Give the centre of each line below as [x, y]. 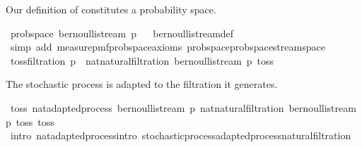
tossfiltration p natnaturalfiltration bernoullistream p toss [142, 60]
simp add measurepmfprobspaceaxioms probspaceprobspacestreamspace [168, 47]
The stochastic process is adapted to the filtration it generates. [142, 84]
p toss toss [30, 121]
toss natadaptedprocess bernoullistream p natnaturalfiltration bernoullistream [183, 107]
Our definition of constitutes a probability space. [111, 9]
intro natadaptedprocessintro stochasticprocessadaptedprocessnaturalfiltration [181, 135]
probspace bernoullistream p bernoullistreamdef [122, 33]
